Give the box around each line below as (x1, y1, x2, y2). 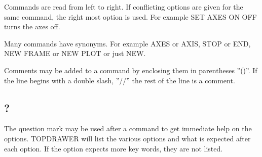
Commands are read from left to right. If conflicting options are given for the (4, 2, 243, 12)
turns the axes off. (4, 21, 60, 32)
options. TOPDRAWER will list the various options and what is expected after (4, 133, 251, 143)
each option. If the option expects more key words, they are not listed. (4, 143, 223, 153)
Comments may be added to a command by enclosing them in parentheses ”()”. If (4, 65, 257, 75)
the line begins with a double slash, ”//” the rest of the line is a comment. (4, 75, 235, 85)
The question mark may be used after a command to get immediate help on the (4, 123, 252, 134)
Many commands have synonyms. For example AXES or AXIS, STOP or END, (4, 38, 251, 48)
